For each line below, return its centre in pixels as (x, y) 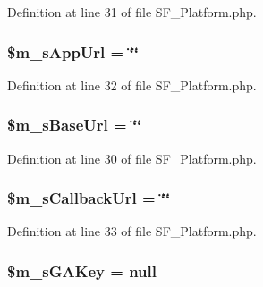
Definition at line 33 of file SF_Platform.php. (132, 231)
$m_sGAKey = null (82, 270)
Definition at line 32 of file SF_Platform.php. (132, 84)
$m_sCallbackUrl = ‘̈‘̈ (89, 198)
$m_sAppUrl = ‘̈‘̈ (73, 51)
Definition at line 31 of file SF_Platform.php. (132, 12)
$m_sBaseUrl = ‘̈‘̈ (75, 125)
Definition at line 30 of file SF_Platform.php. (132, 158)
